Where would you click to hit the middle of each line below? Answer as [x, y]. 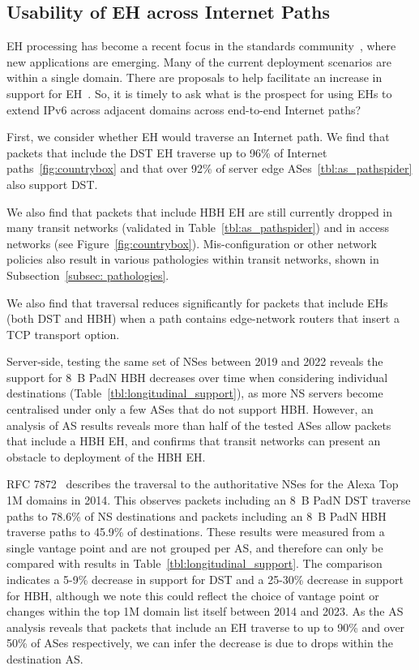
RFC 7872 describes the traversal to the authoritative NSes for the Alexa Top [203, 484]
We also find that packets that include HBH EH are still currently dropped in [200, 211]
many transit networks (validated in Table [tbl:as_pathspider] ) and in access [198, 228]
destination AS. [45, 658]
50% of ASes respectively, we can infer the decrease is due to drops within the [200, 643]
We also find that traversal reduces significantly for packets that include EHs [197, 302]
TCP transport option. [63, 334]
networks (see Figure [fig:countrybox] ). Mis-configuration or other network [192, 243]
